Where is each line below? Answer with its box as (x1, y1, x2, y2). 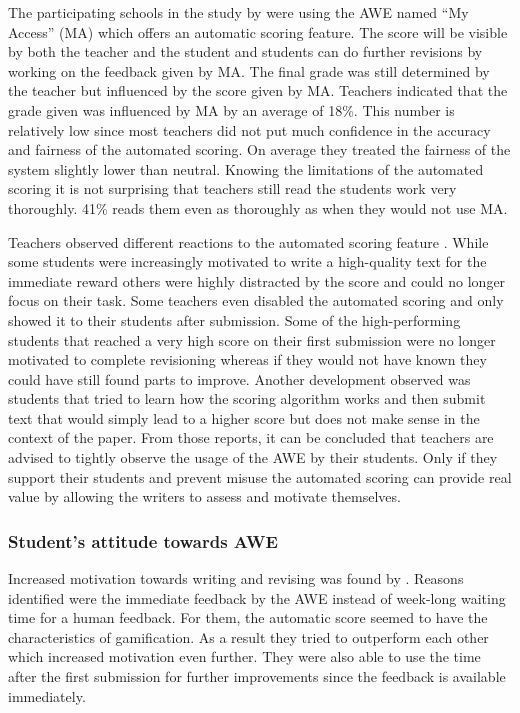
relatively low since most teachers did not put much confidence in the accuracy (8, 119, 491, 140)
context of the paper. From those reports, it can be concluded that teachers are (8, 427, 494, 448)
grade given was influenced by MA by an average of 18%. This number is (8, 99, 455, 120)
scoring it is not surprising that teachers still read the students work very (8, 178, 457, 199)
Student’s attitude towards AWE (8, 528, 278, 553)
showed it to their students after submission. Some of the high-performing (8, 309, 461, 330)
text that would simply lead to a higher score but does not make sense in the (8, 407, 480, 428)
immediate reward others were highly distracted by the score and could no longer (8, 270, 506, 291)
